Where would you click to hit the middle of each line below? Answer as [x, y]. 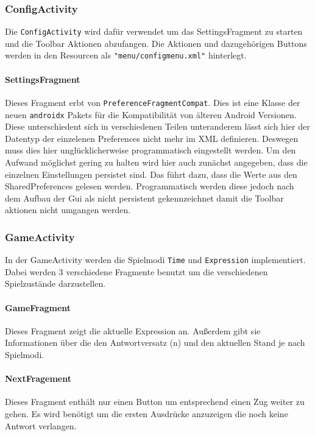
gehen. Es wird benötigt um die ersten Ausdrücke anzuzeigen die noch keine [147, 414]
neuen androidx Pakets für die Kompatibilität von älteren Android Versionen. [151, 114]
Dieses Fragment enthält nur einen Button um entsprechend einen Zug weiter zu [155, 402]
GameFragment [38, 307]
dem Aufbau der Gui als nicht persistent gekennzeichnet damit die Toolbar [144, 198]
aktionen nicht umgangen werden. [68, 210]
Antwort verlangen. [41, 425]
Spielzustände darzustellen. [55, 283]
